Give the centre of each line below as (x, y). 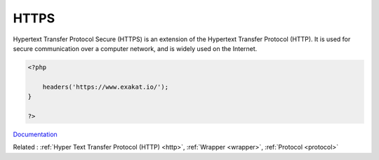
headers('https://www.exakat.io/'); (105, 87)
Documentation (35, 134)
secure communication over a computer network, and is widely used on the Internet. (135, 48)
